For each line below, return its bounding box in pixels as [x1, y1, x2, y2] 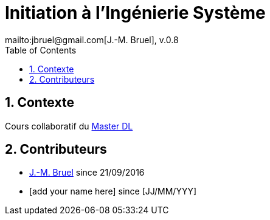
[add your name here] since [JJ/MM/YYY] [29, 186, 196, 197]
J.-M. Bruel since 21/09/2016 [29, 167, 145, 178]
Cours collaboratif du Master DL [5, 120, 133, 131]
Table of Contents [5, 44, 77, 55]
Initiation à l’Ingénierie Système [5, 2, 266, 23]
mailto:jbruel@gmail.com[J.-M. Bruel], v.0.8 [5, 34, 179, 45]
